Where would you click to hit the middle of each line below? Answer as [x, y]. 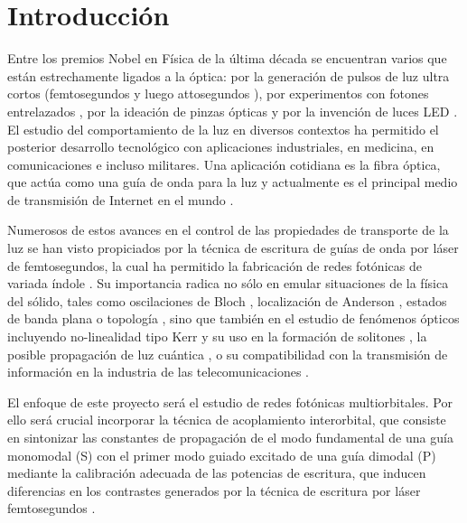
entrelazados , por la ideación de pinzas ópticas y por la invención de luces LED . [233, 111]
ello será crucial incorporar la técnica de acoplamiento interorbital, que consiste [227, 420]
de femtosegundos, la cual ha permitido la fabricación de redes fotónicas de [215, 265]
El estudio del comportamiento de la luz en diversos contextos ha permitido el [223, 129]
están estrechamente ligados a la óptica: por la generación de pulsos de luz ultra [229, 75]
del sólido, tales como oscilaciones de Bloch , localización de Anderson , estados [227, 300]
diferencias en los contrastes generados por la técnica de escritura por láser [214, 490]
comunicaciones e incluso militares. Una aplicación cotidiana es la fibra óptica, [224, 164]
